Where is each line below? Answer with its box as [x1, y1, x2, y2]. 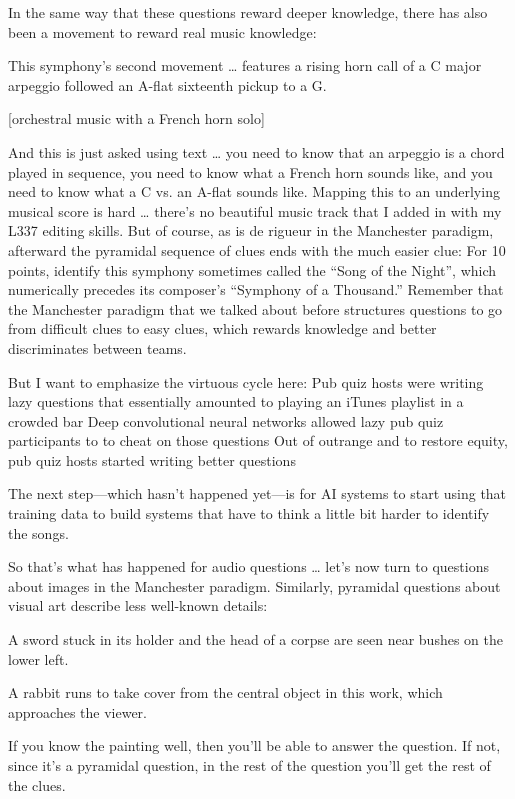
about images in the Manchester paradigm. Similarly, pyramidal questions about [8, 575, 501, 596]
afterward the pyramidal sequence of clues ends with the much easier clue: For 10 [8, 239, 506, 260]
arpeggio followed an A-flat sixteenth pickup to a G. [8, 74, 327, 95]
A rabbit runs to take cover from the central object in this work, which [8, 682, 443, 703]
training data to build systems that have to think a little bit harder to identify [8, 503, 490, 524]
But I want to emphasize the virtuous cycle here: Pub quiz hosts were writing [8, 371, 484, 392]
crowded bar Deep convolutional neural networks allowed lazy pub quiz [8, 410, 444, 431]
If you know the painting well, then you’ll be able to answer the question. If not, [8, 735, 501, 756]
